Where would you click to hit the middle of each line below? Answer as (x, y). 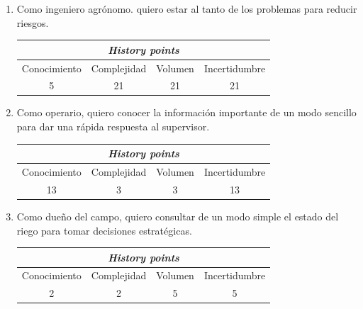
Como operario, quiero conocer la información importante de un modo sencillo (186, 112)
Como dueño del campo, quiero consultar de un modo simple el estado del (178, 216)
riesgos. (33, 22)
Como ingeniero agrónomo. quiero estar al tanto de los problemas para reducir (187, 9)
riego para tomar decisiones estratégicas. (104, 230)
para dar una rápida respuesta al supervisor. (113, 127)
